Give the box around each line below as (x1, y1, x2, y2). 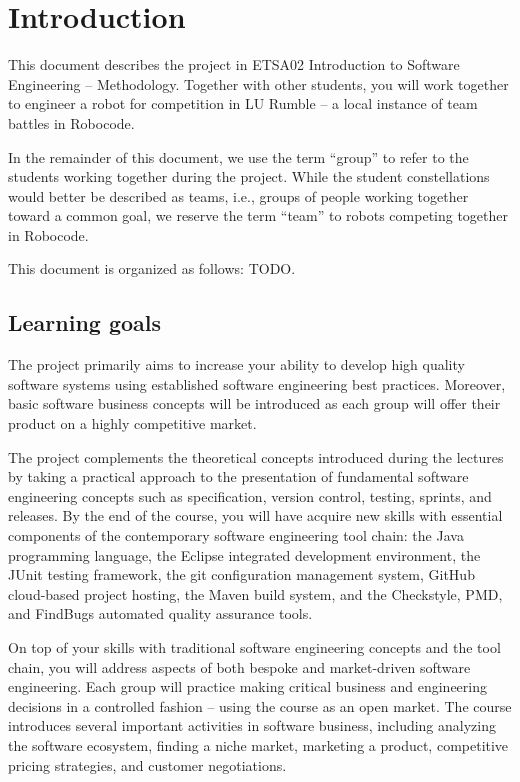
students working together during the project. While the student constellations (8, 166, 490, 187)
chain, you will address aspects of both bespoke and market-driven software (8, 656, 471, 677)
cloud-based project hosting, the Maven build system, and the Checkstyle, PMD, (8, 583, 503, 604)
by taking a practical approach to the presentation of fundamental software (8, 466, 469, 487)
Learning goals (8, 307, 162, 338)
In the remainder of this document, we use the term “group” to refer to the (8, 146, 469, 167)
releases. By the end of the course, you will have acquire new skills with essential (8, 505, 503, 526)
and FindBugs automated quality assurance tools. (8, 603, 313, 624)
